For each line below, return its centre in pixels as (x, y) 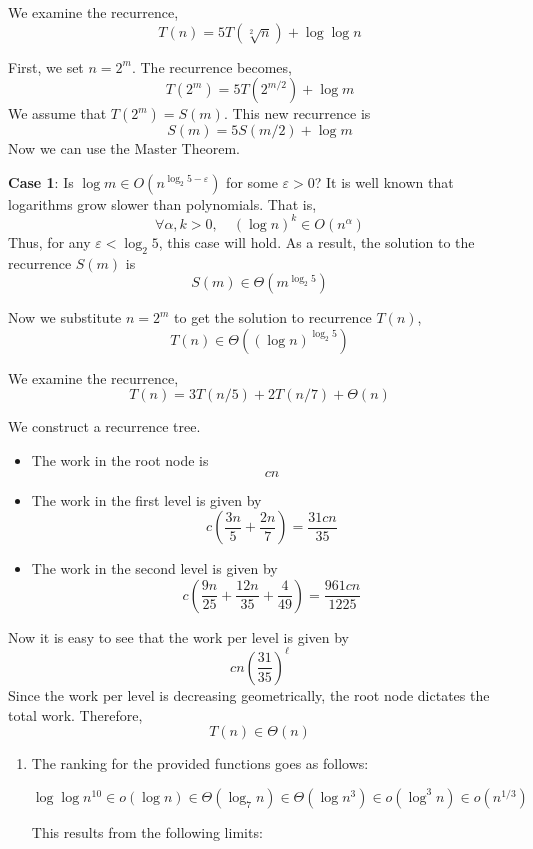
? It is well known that (384, 181)
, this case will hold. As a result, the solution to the (316, 241)
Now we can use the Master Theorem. (124, 148)
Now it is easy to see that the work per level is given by (178, 636)
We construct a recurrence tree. (104, 426)
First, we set (46, 66)
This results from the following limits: (147, 831)
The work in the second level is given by (154, 568)
